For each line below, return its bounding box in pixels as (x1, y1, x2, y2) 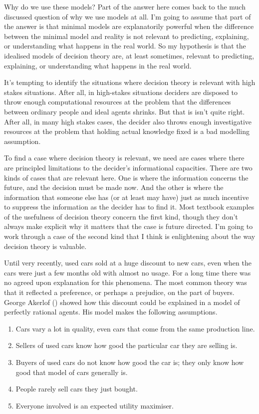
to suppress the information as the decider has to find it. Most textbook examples (4, 201, 255, 212)
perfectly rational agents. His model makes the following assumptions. (4, 306, 218, 317)
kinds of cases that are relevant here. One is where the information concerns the (4, 172, 249, 182)
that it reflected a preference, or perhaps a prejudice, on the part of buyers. (4, 287, 235, 297)
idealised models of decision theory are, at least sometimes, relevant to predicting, (4, 50, 255, 60)
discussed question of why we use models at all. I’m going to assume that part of (4, 11, 251, 21)
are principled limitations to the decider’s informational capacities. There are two (4, 162, 253, 172)
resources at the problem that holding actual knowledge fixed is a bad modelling (4, 126, 250, 136)
